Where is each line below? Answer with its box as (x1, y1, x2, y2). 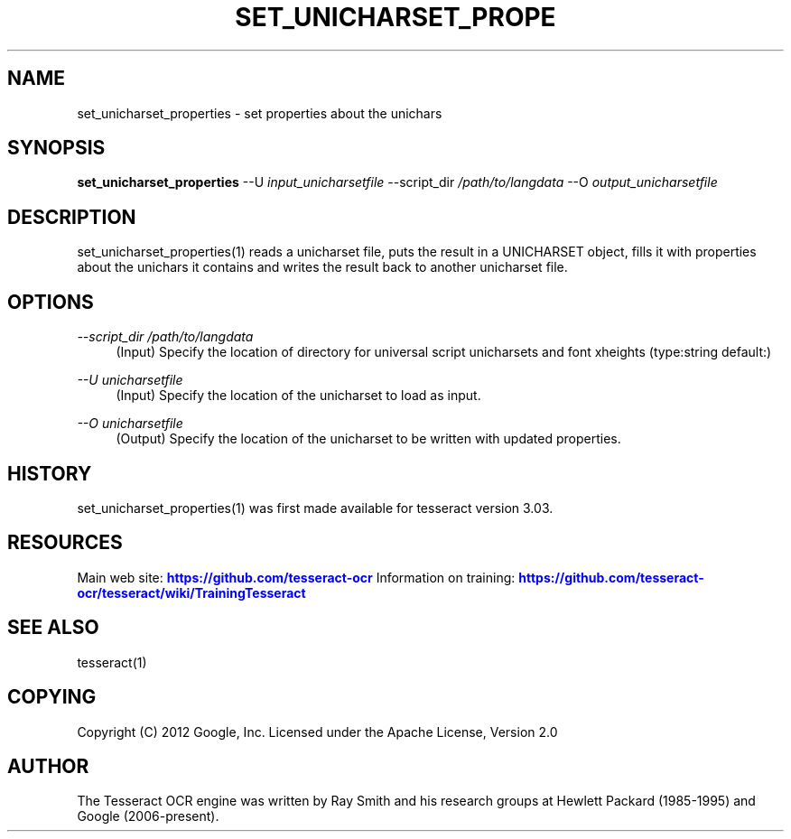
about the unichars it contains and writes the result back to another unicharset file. (77, 259, 568, 275)
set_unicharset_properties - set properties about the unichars (77, 105, 442, 121)
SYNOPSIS (7, 136, 106, 160)
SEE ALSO (7, 616, 99, 639)
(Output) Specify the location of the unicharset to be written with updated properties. (116, 431, 621, 447)
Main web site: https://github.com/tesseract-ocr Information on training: (77, 569, 516, 585)
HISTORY (7, 461, 92, 485)
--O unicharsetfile (77, 415, 183, 432)
